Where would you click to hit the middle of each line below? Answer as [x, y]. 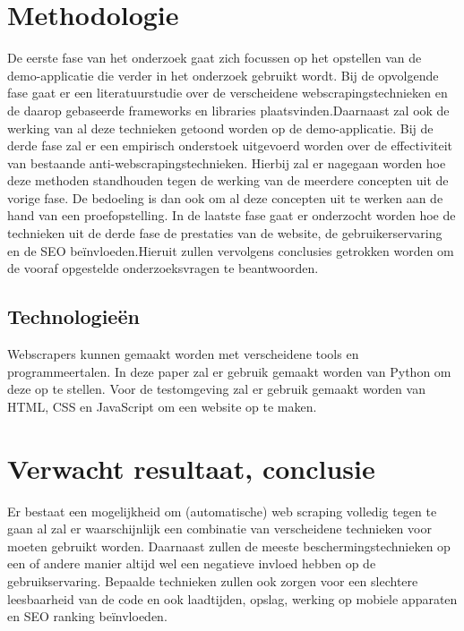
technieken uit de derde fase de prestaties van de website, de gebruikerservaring [225, 233]
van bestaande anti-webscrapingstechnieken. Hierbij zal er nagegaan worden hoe [227, 162]
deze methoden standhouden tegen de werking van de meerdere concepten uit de [228, 180]
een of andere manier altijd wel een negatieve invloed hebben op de [192, 563]
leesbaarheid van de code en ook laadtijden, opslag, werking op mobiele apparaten [232, 598]
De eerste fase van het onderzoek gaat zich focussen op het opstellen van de [215, 58]
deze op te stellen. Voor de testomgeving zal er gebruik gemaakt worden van [216, 389]
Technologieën [73, 316]
